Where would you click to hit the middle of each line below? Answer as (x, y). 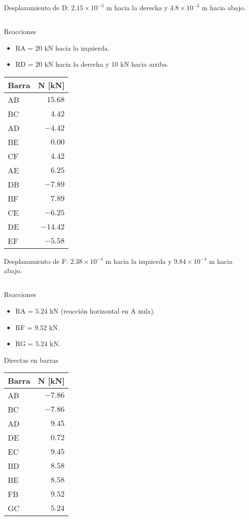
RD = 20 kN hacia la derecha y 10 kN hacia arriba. (92, 64)
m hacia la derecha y (137, 7)
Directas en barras (31, 360)
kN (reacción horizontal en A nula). (102, 310)
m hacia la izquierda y (139, 261)
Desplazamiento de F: (36, 261)
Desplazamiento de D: (36, 7)
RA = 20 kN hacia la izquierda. (62, 47)
